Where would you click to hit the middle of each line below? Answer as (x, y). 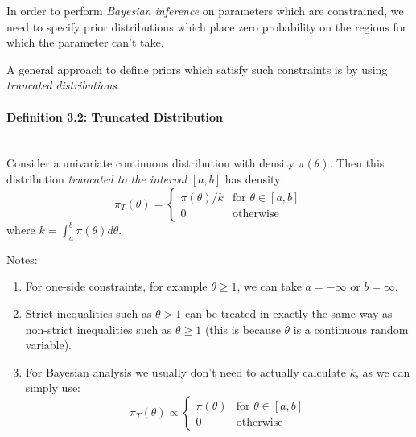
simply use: (53, 388)
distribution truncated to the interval (97, 178)
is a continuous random (351, 329)
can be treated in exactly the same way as (288, 313)
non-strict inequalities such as (99, 329)
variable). (49, 345)
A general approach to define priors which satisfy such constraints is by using (197, 69)
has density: (254, 178)
